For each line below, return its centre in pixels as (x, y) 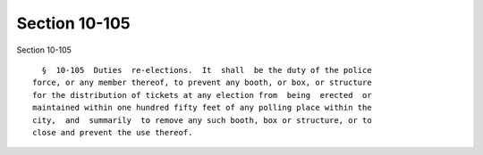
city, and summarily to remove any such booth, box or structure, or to (202, 120)
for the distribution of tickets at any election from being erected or (202, 95)
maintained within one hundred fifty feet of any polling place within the (202, 108)
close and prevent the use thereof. (113, 132)
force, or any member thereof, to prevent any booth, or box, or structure (202, 83)
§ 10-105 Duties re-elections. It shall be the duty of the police (207, 70)
